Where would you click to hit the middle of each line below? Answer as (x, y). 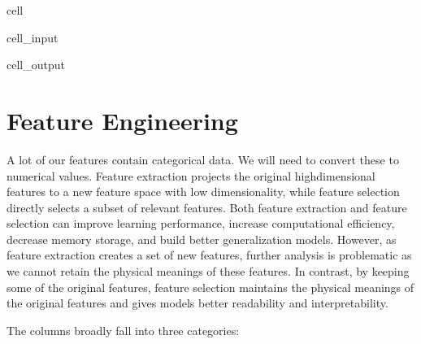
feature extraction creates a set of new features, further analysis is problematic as (209, 255)
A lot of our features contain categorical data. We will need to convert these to (203, 159)
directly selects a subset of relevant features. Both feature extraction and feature (207, 207)
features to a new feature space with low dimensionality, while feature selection (203, 192)
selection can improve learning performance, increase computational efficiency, (201, 223)
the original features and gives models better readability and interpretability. (197, 303)
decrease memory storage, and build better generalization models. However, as (202, 239)
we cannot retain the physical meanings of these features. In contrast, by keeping (208, 271)
